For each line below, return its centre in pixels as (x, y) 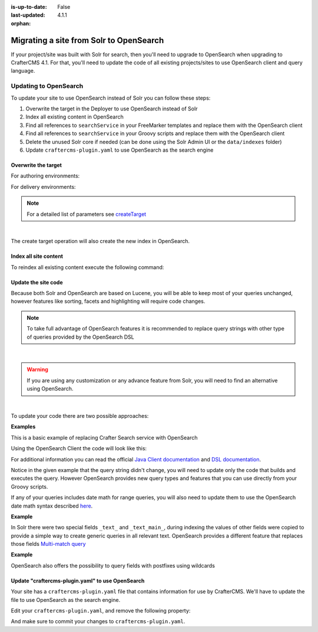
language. (23, 71)
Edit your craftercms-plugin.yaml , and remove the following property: (101, 611)
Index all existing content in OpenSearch (74, 117)
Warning (37, 369)
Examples (23, 427)
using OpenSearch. (50, 389)
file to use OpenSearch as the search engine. (66, 600)
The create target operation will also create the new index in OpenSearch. (100, 241)
